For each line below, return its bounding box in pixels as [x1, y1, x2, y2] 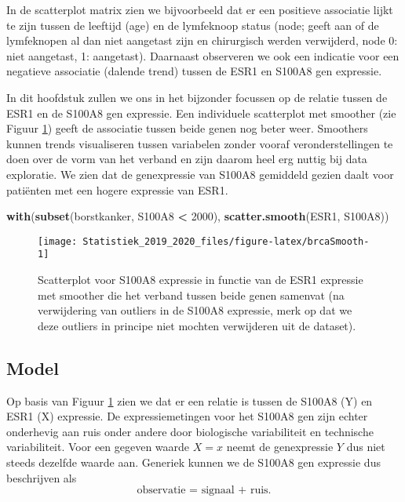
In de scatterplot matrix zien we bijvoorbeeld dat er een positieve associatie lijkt [6, 2, 393, 17]
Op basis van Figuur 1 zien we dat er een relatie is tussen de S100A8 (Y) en [6, 392, 373, 409]
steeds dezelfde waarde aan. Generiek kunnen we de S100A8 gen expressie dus [6, 453, 381, 470]
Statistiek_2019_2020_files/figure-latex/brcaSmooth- [82, 235, 370, 247]
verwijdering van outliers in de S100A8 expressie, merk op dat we [38, 302, 352, 318]
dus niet [346, 438, 385, 455]
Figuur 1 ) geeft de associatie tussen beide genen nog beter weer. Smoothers [6, 120, 368, 136]
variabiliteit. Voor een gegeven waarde [6, 438, 190, 455]
